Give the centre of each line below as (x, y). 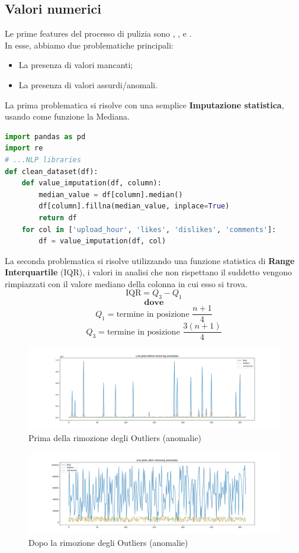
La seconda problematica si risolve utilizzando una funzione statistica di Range (150, 260)
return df (58, 218)
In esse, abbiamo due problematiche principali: (89, 45)
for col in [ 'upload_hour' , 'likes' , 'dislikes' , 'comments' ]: (149, 229)
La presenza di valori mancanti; (76, 65)
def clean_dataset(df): (52, 171)
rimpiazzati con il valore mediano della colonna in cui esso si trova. (126, 283)
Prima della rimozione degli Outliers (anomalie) (115, 438)
